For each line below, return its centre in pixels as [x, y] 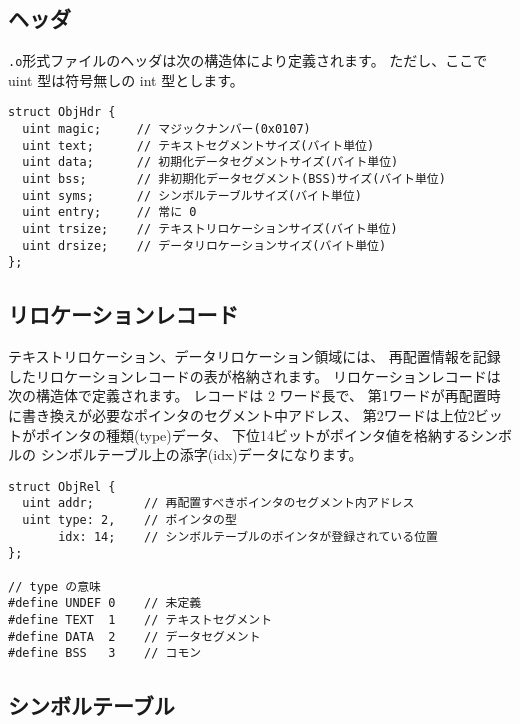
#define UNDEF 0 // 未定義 [105, 603]
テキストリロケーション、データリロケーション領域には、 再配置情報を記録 [254, 356]
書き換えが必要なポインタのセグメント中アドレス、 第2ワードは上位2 [248, 415]
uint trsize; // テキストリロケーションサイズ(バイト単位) [210, 229]
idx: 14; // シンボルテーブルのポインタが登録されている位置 [248, 536]
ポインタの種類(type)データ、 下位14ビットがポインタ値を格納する [252, 434]
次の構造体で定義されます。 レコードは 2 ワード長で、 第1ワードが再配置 [247, 395]
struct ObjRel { [62, 486]
